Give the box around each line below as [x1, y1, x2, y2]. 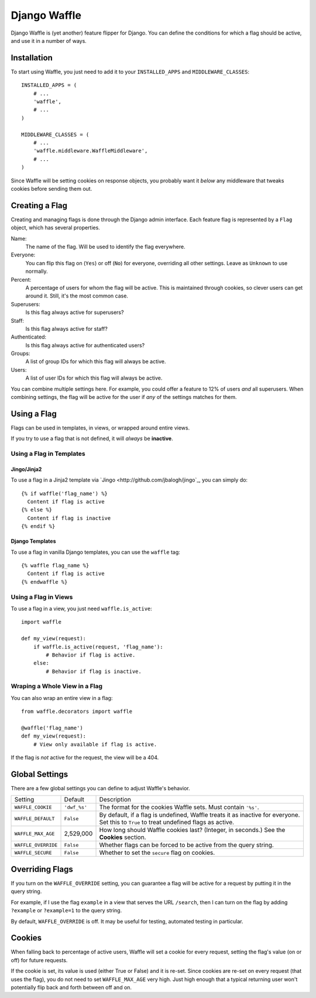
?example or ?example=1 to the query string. [11, 907, 122, 914]
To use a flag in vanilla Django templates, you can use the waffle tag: [11, 549, 181, 556]
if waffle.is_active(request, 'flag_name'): [33, 643, 163, 650]
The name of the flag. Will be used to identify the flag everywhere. [25, 243, 186, 250]
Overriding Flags [11, 864, 73, 874]
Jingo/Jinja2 [11, 465, 42, 472]
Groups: [11, 350, 30, 357]
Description [99, 796, 131, 804]
